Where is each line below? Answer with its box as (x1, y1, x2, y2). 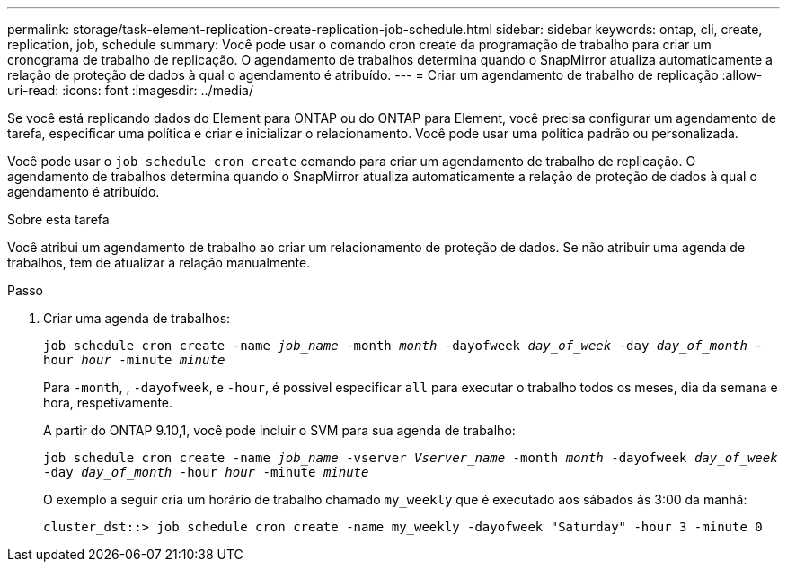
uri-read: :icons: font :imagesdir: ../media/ (7, 83, 253, 98)
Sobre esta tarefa (7, 212, 110, 227)
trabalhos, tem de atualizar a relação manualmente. (7, 255, 311, 270)
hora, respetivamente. (43, 395, 173, 410)
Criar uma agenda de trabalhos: (43, 311, 231, 326)
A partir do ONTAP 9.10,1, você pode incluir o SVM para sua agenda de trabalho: (43, 423, 516, 438)
